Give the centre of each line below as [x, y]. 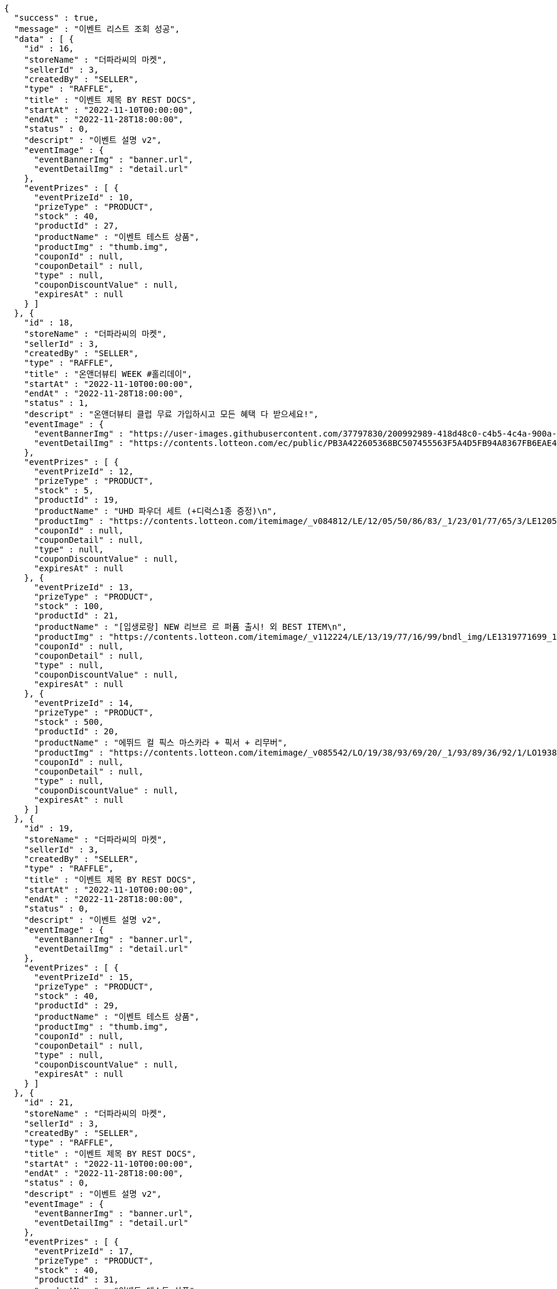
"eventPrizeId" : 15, [84, 977]
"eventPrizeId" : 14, [84, 703]
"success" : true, [56, 18]
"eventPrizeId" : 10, [84, 197]
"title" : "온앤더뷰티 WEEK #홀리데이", [108, 374]
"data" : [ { [44, 39]
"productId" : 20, [76, 731]
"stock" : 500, [69, 722]
